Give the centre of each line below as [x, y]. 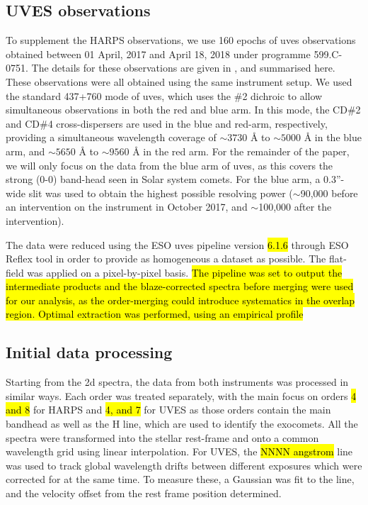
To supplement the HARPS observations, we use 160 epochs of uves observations [181, 40]
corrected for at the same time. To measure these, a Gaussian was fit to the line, [180, 479]
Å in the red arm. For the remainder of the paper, [241, 151]
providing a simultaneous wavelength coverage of [111, 137]
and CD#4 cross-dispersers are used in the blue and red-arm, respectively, [167, 123]
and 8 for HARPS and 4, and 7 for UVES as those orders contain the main [168, 410]
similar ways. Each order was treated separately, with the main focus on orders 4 [181, 395]
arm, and [25, 151]
